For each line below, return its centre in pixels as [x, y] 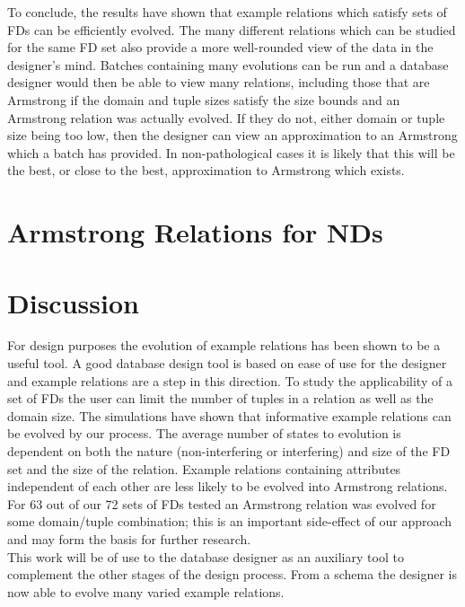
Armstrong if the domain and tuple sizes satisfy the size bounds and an [204, 99]
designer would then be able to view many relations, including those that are [219, 82]
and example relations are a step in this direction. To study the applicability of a [230, 380]
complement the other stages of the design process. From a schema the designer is [232, 574]
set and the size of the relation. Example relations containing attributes [204, 468]
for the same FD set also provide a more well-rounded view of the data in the [220, 47]
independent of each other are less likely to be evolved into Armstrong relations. [228, 486]
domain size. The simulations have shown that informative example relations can [229, 415]
